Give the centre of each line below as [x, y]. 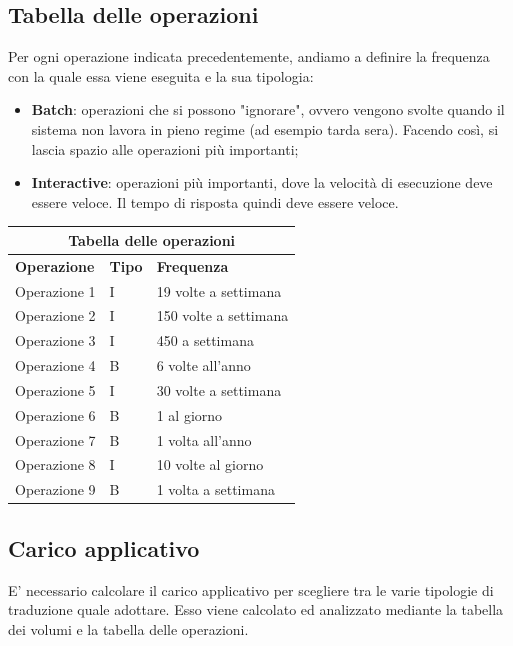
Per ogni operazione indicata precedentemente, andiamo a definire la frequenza [249, 56]
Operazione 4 [55, 365]
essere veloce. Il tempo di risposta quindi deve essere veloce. [215, 201]
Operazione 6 [55, 414]
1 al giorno [189, 414]
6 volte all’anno [203, 365]
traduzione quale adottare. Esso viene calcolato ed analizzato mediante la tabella [256, 609]
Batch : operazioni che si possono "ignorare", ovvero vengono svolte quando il [268, 109]
